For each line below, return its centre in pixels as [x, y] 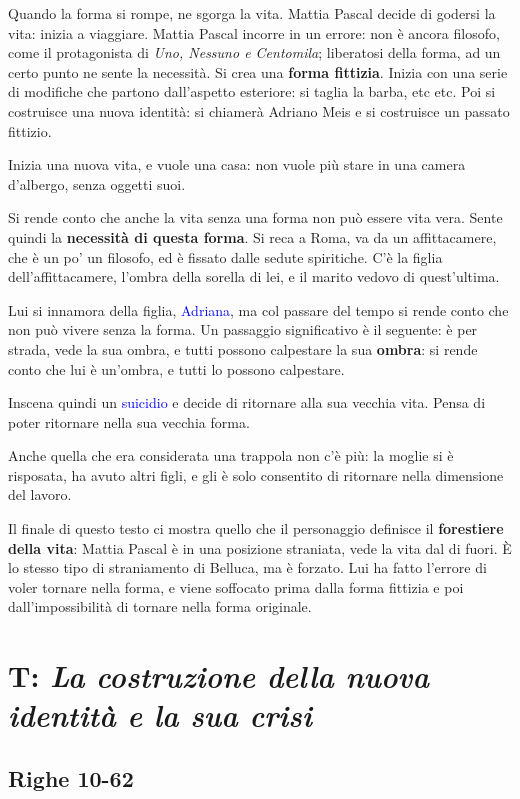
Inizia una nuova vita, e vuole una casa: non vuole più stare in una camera [237, 164]
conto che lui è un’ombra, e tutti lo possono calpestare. [176, 368]
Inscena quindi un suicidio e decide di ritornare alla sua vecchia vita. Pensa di [247, 402]
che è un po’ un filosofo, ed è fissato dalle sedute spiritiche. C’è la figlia [225, 256]
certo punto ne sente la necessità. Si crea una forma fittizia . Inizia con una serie [258, 71]
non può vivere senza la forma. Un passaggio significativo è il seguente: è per [243, 329]
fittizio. [30, 130]
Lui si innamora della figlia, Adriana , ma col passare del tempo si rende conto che [258, 309]
